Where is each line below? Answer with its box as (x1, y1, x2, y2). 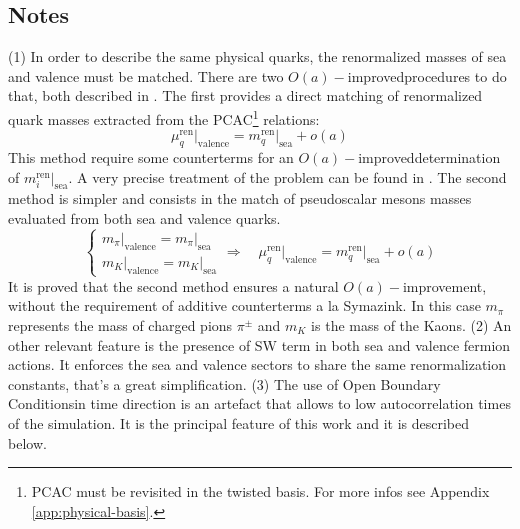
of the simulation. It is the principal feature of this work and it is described (8, 412, 470, 433)
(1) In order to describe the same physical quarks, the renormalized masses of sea (8, 46, 507, 67)
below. (8, 432, 47, 453)
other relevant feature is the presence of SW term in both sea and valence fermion (8, 334, 511, 355)
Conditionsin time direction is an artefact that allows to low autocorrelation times (8, 393, 511, 414)
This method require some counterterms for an (8, 147, 294, 168)
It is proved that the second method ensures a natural (8, 275, 339, 296)
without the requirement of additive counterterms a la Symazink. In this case (8, 295, 481, 316)
